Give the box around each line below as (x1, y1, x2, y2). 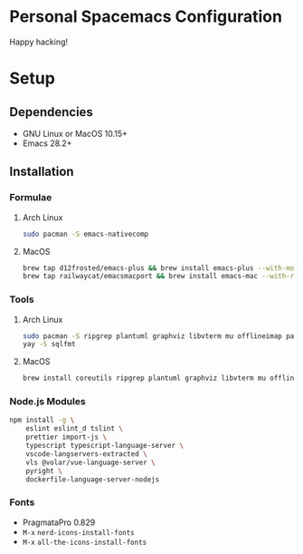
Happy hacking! (9, 36, 69, 47)
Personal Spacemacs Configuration (9, 6, 283, 27)
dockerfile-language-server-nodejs (25, 474, 160, 484)
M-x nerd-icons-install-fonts (22, 528, 136, 537)
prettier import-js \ (25, 433, 107, 442)
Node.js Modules (9, 395, 86, 408)
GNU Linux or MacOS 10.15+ (22, 128, 128, 139)
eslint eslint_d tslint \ (25, 424, 124, 433)
